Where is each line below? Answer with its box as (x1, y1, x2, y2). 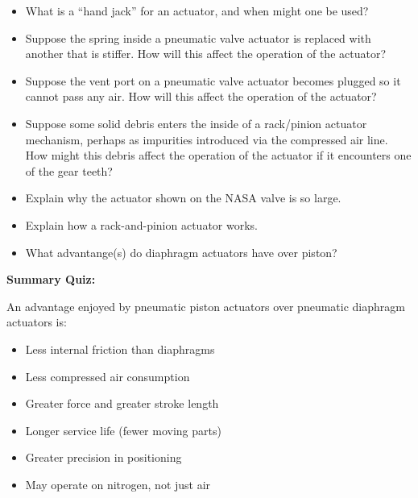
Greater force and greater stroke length (25, 395, 219, 412)
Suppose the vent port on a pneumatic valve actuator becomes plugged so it (25, 72, 401, 89)
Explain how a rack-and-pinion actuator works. (25, 216, 258, 233)
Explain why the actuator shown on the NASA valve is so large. (25, 189, 341, 206)
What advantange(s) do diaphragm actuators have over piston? (25, 243, 337, 260)
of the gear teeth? (25, 162, 113, 179)
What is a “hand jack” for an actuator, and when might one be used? (25, 2, 369, 19)
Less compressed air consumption (25, 367, 190, 384)
